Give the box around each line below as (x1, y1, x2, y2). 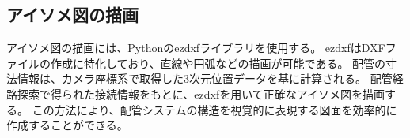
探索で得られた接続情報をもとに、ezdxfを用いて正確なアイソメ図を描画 (17, 85, 385, 102)
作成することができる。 (6, 117, 128, 133)
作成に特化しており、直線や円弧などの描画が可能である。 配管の (50, 54, 386, 71)
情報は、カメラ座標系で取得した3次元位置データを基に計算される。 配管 (17, 70, 393, 87)
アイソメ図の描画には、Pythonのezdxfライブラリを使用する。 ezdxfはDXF (6, 39, 385, 56)
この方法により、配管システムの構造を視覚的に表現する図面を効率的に (32, 101, 397, 117)
